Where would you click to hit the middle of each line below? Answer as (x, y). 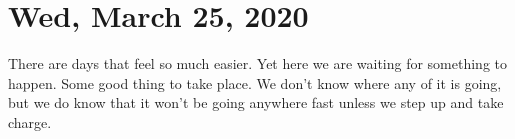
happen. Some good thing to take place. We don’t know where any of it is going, (255, 82)
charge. (30, 121)
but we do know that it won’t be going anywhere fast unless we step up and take (256, 102)
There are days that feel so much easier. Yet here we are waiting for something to (258, 63)
